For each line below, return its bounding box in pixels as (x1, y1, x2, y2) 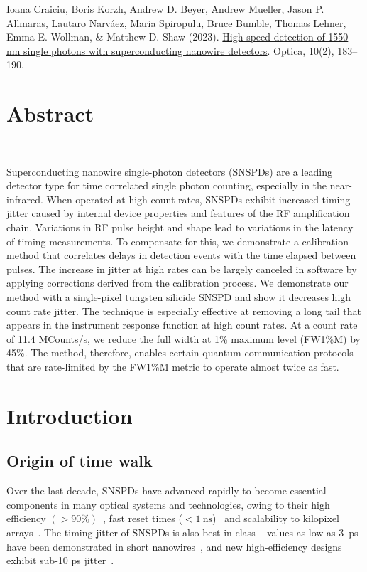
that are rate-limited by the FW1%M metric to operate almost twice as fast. (6, 359, 339, 374)
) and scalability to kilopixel (212, 511, 339, 526)
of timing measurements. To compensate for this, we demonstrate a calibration (6, 233, 349, 248)
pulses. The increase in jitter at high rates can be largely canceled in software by (6, 261, 357, 276)
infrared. (6, 191, 43, 206)
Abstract (6, 99, 94, 128)
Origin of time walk (6, 450, 153, 472)
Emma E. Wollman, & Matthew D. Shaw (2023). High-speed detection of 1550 (6, 29, 349, 44)
